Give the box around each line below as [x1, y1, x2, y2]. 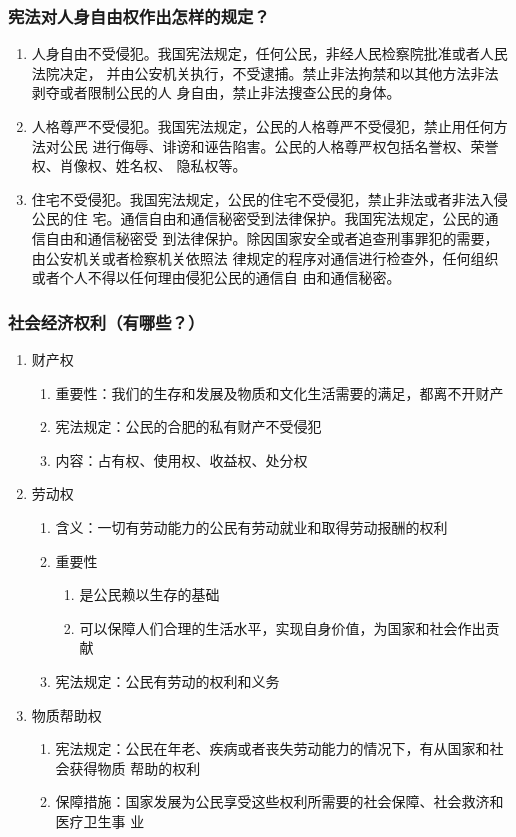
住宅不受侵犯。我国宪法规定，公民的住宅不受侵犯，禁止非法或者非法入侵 [31, 188, 508, 209]
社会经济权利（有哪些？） [8, 309, 205, 334]
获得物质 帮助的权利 [69, 757, 201, 778]
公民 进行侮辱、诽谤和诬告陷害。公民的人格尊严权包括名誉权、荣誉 [59, 135, 499, 156]
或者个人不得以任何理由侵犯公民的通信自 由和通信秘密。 [31, 267, 401, 288]
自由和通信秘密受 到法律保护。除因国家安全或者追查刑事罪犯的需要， [45, 227, 499, 248]
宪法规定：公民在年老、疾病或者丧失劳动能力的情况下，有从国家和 [55, 738, 490, 759]
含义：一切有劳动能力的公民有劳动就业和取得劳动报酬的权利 [55, 516, 448, 537]
